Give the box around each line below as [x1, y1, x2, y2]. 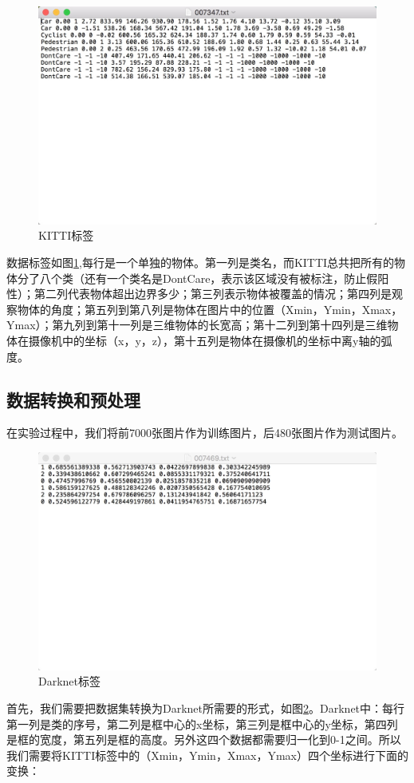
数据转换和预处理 [6, 387, 140, 411]
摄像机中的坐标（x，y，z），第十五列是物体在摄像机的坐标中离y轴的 [28, 332, 381, 349]
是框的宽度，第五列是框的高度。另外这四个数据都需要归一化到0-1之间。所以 [6, 731, 401, 748]
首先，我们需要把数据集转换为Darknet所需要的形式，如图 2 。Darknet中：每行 [6, 700, 405, 717]
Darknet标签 [38, 673, 101, 690]
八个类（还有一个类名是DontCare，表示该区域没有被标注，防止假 [39, 269, 378, 286]
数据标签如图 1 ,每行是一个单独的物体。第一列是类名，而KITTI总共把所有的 [6, 254, 395, 271]
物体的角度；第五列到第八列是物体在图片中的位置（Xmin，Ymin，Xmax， [17, 300, 403, 317]
